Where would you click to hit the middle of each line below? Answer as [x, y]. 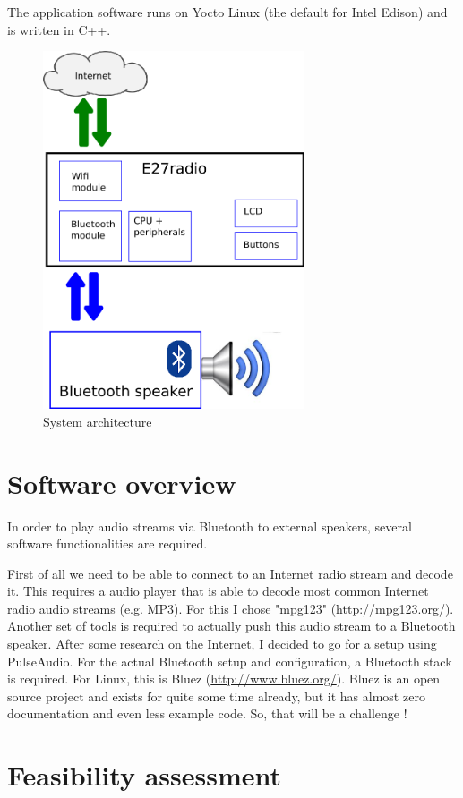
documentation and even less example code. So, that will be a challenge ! [207, 713]
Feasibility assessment [145, 775]
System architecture [98, 421]
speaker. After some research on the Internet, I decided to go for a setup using [222, 644]
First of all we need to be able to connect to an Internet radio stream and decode [230, 573]
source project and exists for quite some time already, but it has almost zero [216, 696]
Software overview [122, 483]
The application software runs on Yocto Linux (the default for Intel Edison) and [227, 12]
